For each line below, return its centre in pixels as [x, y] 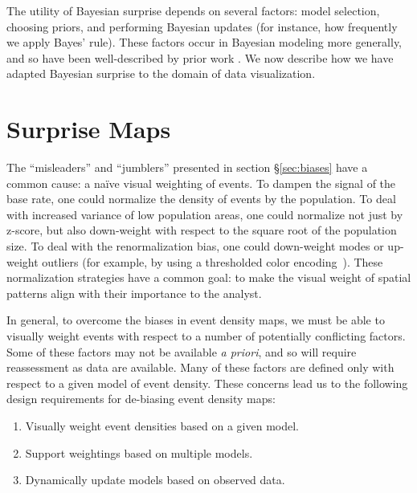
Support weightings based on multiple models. [139, 452]
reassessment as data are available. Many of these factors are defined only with [200, 367]
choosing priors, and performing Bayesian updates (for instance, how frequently [202, 26]
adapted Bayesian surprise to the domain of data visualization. [161, 73]
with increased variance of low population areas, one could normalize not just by [205, 214]
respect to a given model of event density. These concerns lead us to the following [207, 383]
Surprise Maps [89, 129]
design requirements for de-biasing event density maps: [141, 399]
